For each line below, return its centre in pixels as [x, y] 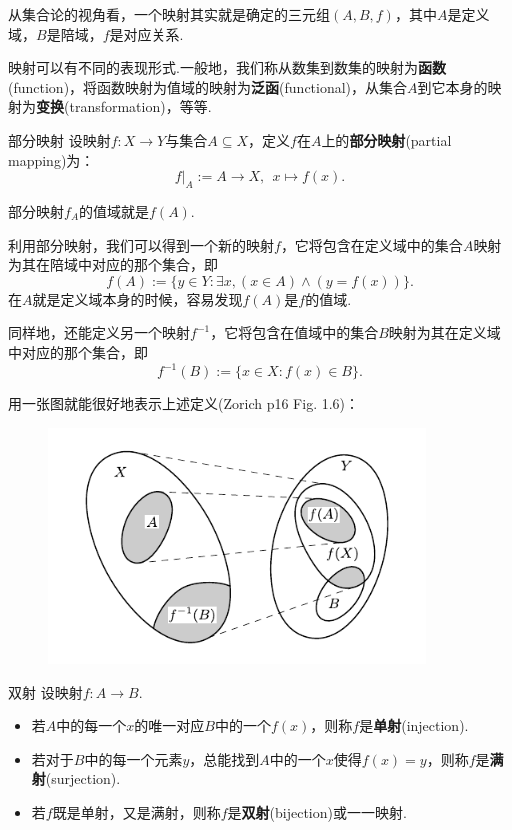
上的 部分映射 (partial [386, 139]
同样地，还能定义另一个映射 [99, 332]
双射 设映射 [45, 691]
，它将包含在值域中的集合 [294, 332]
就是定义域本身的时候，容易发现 [137, 298]
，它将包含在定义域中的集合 [371, 244]
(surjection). [83, 778]
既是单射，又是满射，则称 [136, 812]
